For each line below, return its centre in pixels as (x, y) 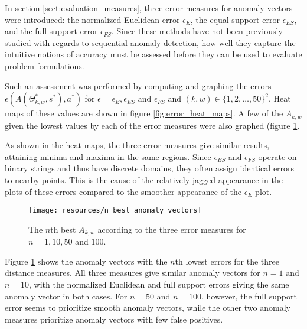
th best (63, 229)
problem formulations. (45, 65)
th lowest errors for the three (227, 261)
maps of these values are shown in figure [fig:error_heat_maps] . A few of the (144, 113)
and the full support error (51, 31)
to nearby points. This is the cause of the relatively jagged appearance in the (144, 179)
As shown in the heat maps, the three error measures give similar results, (137, 145)
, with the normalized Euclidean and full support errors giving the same (159, 284)
